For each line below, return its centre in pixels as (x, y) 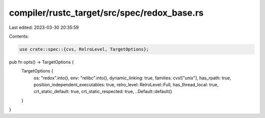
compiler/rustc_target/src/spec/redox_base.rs (106, 13)
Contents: (19, 36)
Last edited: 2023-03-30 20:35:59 (44, 27)
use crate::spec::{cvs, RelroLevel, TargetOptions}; (84, 49)
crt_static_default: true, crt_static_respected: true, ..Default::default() (103, 92)
